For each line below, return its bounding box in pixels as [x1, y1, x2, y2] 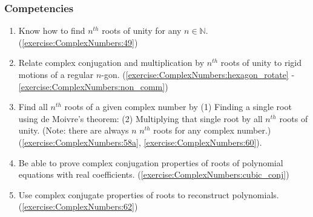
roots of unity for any [102, 24, 182, 37]
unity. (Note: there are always [18, 124, 129, 137]
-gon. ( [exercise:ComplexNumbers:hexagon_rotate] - [101, 68, 295, 80]
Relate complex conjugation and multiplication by [18, 56, 205, 69]
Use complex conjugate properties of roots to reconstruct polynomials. [18, 188, 279, 201]
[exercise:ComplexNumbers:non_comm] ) [18, 80, 168, 92]
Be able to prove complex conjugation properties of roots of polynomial [18, 156, 283, 169]
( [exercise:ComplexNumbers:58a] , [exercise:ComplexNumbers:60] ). [18, 135, 262, 148]
